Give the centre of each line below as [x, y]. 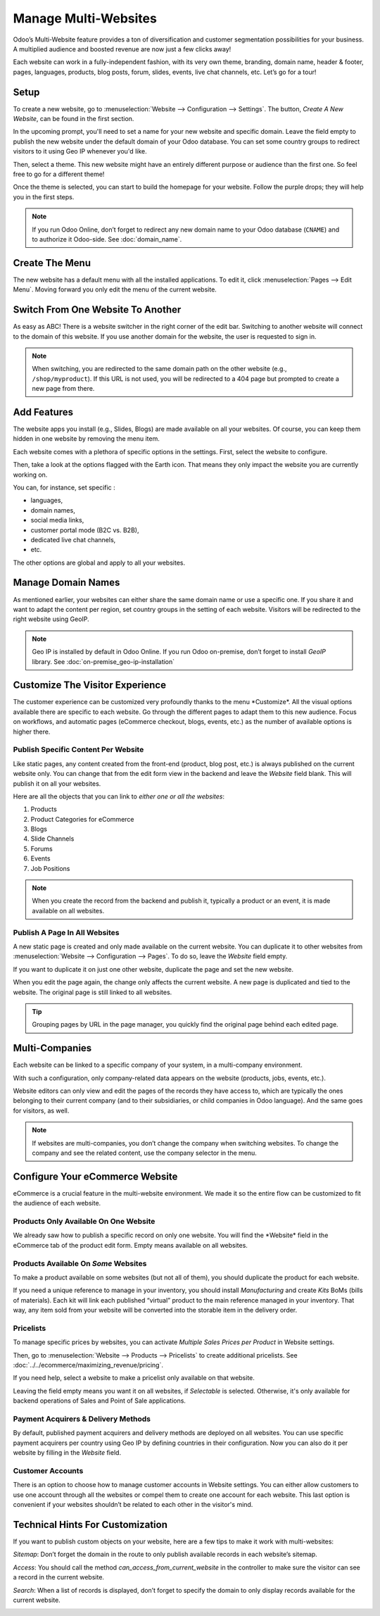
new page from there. [63, 389]
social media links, [57, 520]
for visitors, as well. [41, 1110]
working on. [30, 475]
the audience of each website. [57, 1203]
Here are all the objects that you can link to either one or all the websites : [119, 796]
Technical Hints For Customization [90, 1524]
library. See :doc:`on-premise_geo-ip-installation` [103, 661]
